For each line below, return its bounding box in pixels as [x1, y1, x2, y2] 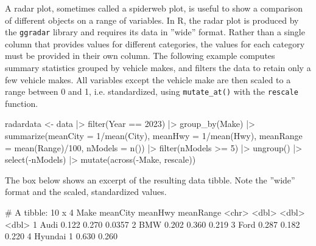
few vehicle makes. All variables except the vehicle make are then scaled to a [5, 73, 291, 86]
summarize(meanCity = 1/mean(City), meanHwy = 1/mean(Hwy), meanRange [5, 129, 303, 142]
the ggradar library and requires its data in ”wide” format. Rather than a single [5, 26, 305, 38]
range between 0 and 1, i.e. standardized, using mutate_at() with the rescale [5, 85, 298, 98]
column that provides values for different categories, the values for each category [5, 37, 305, 50]
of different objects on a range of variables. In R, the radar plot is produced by [5, 13, 299, 26]
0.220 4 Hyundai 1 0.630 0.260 [5, 230, 118, 242]
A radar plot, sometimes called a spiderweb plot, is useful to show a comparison [5, 2, 303, 14]
